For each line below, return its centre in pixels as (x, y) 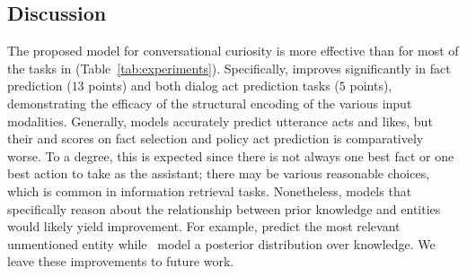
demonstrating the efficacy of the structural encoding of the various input (210, 103)
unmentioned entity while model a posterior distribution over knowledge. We (221, 243)
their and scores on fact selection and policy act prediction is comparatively (216, 138)
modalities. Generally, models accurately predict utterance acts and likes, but (220, 121)
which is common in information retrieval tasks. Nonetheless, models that (210, 190)
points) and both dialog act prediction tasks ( (214, 86)
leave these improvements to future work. (121, 261)
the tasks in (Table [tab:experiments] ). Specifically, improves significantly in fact (229, 68)
